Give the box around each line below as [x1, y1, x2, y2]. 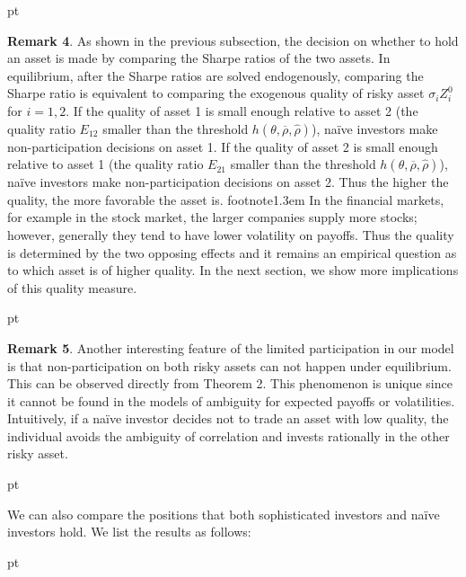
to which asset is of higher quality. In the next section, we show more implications [7, 261, 459, 280]
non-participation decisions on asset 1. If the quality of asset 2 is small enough [7, 137, 438, 155]
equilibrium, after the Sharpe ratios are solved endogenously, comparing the [7, 66, 424, 84]
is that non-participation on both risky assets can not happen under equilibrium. [7, 356, 452, 375]
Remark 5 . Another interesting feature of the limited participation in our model [7, 338, 454, 357]
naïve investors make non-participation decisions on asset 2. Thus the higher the [7, 173, 449, 191]
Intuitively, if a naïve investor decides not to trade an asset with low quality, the [7, 409, 449, 428]
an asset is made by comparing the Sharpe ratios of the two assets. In [7, 49, 391, 67]
